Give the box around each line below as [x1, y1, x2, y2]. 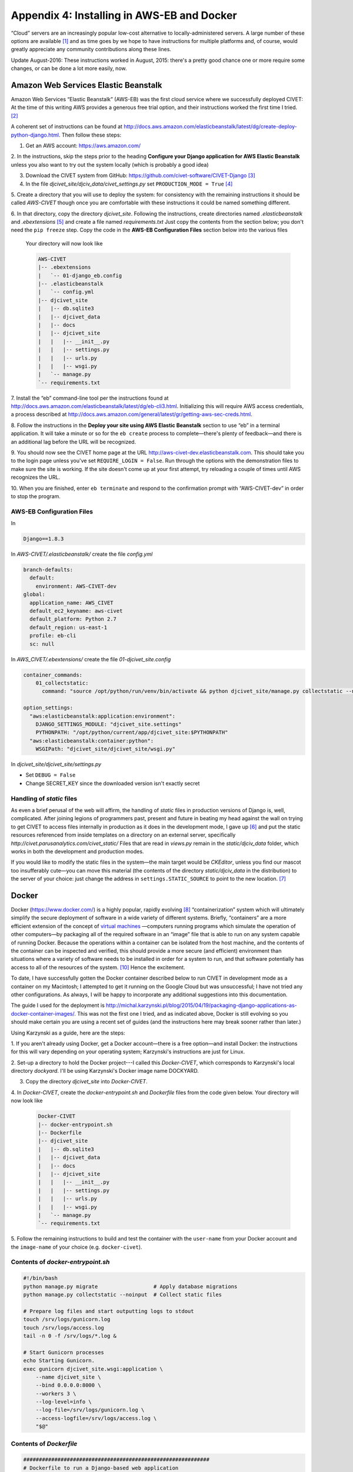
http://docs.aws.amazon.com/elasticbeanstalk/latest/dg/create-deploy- [124, 123, 297, 130]
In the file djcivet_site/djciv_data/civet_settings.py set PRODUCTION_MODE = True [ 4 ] [25, 180, 233, 187]
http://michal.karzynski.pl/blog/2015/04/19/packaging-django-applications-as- [106, 1002, 297, 1009]
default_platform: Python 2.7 [29, 616, 117, 622]
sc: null [29, 641, 55, 647]
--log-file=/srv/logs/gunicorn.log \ [35, 1407, 145, 1413]
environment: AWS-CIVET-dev [35, 583, 117, 589]
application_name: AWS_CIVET [29, 599, 114, 606]
